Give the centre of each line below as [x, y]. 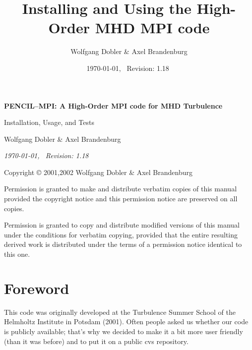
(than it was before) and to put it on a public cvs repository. [96, 341]
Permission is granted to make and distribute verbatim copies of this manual [121, 189]
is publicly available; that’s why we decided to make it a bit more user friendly [124, 331]
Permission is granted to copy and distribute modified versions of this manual [122, 225]
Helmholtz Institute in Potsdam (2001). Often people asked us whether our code [126, 321]
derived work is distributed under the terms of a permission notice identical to [123, 244]
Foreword [37, 288]
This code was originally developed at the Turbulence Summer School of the [120, 312]
